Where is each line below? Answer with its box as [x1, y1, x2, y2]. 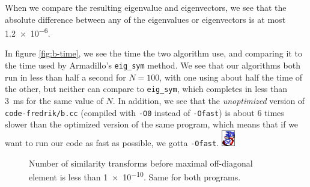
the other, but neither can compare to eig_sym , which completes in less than [5, 82, 288, 95]
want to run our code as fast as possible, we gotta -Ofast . [5, 136, 219, 149]
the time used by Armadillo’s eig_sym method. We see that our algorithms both [5, 59, 300, 72]
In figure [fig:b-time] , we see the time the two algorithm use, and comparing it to [5, 47, 302, 60]
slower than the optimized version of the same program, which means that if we [5, 118, 299, 130]
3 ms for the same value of [5, 94, 103, 106]
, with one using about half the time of [159, 70, 303, 83]
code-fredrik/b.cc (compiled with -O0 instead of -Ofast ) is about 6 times [5, 106, 284, 118]
